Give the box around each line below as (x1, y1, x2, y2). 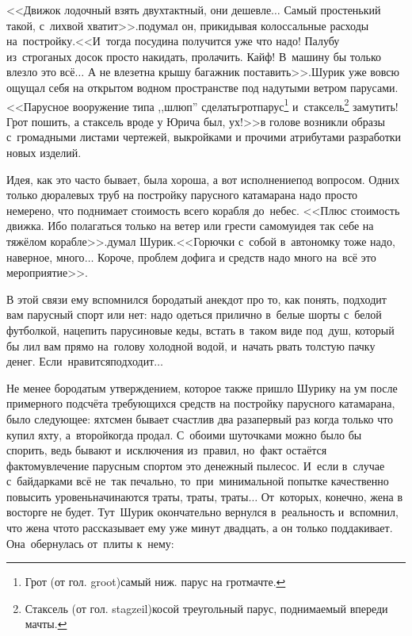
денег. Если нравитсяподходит (6, 353, 154, 370)
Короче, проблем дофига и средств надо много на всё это (97, 248, 376, 265)
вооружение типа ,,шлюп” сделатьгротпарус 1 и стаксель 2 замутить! (72, 95, 399, 114)
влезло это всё (6, 63, 75, 80)
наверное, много (6, 248, 85, 265)
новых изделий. (6, 144, 82, 160)
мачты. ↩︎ (25, 615, 67, 632)
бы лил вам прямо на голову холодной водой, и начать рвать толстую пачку (6, 337, 376, 354)
